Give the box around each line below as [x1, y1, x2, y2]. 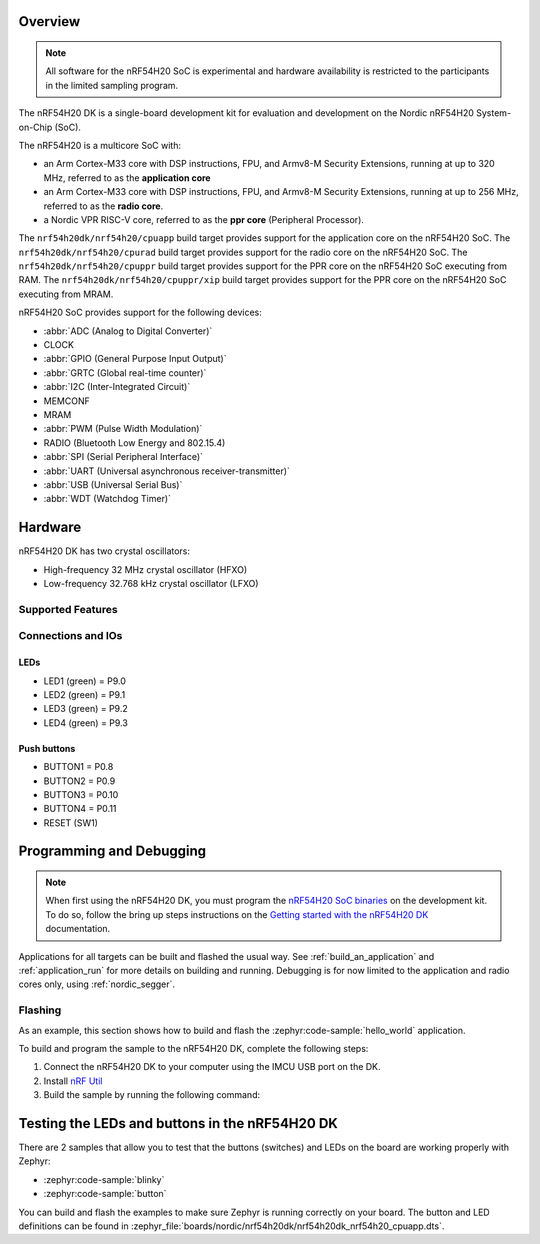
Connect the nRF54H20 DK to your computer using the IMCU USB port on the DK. [43, 1061, 381, 1073]
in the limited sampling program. [45, 79, 179, 91]
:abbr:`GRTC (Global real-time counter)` [43, 366, 207, 379]
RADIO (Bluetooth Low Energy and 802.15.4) [43, 436, 226, 449]
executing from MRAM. [18, 288, 114, 300]
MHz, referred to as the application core [43, 171, 211, 184]
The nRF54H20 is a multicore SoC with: [18, 139, 182, 151]
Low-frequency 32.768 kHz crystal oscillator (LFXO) [43, 578, 259, 590]
